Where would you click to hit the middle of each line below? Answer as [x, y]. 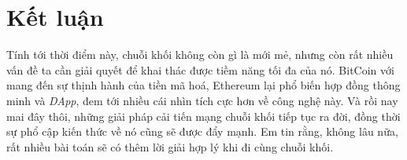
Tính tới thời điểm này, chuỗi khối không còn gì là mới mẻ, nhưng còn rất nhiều [200, 55]
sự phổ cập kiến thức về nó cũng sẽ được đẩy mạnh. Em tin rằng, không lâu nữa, [202, 131]
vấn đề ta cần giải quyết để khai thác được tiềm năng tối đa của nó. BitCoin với [200, 69]
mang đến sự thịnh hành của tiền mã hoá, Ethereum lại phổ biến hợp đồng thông [203, 85]
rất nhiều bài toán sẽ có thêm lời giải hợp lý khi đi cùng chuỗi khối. [170, 146]
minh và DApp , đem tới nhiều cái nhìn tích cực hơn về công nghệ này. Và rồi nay [202, 100]
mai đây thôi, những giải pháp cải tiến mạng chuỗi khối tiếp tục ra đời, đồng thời [203, 116]
